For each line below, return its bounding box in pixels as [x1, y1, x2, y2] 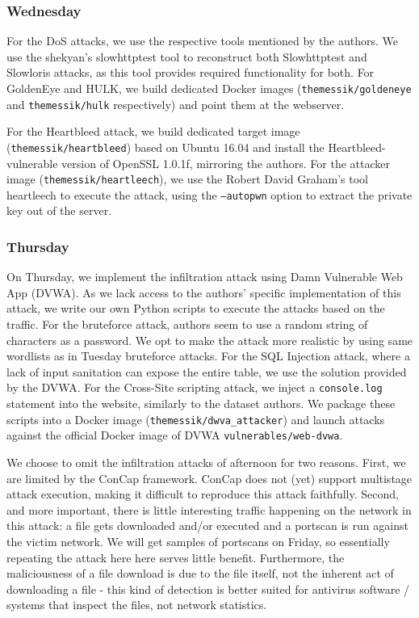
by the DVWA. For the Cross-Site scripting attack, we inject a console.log [6, 379, 383, 396]
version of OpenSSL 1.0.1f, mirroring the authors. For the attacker [61, 154, 390, 171]
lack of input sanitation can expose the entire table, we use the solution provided [6, 363, 407, 380]
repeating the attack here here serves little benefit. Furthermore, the [6, 549, 345, 565]
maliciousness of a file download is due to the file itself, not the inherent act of [6, 565, 394, 582]
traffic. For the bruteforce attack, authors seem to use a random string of [6, 316, 368, 333]
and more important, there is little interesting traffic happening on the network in [6, 501, 412, 518]
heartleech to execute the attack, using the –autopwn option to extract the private [6, 186, 413, 203]
